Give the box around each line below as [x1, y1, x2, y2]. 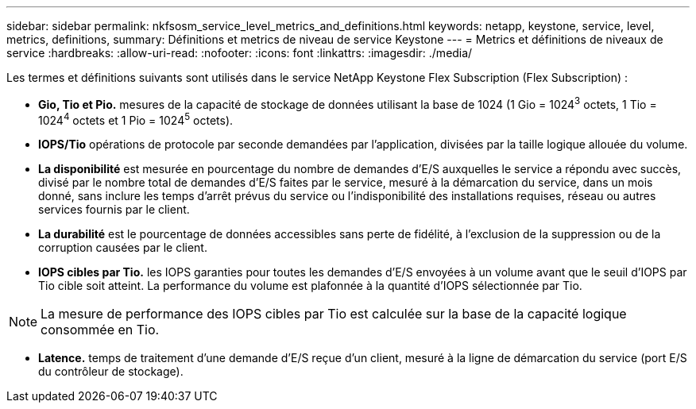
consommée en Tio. [41, 322, 160, 338]
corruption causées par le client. [38, 241, 207, 255]
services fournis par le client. [38, 203, 190, 217]
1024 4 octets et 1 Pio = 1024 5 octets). [38, 110, 234, 127]
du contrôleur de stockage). [38, 365, 184, 379]
